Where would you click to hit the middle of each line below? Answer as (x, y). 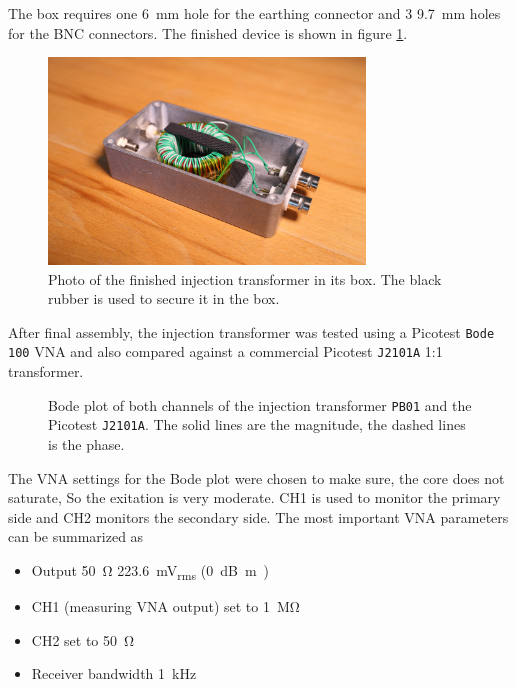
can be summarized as (76, 536)
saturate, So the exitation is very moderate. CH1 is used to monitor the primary (254, 497)
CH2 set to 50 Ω (83, 639)
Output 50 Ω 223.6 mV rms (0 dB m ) (150, 571)
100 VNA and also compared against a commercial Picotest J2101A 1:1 (225, 351)
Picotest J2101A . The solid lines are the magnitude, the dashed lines (257, 424)
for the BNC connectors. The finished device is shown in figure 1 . (208, 32)
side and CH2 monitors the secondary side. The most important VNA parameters (258, 516)
